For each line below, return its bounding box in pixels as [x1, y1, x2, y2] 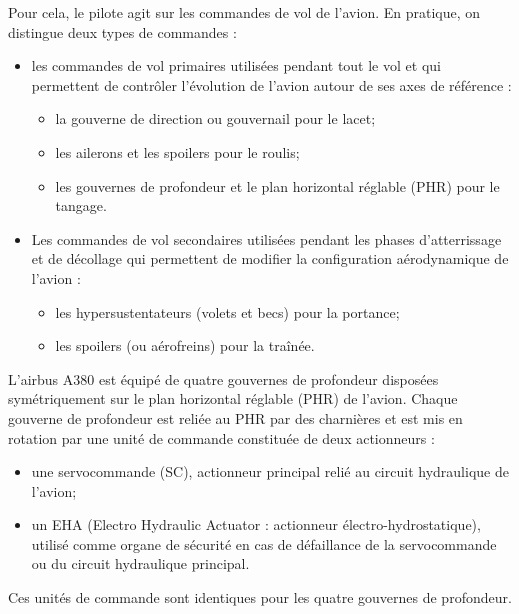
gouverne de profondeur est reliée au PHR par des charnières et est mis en [8, 407, 463, 428]
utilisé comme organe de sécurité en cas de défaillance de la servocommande [31, 533, 497, 554]
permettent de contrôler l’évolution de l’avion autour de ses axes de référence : [31, 74, 512, 95]
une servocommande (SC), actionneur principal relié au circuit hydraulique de [31, 461, 509, 482]
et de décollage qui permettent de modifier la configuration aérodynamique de [31, 248, 509, 269]
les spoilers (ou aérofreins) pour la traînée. [55, 335, 315, 356]
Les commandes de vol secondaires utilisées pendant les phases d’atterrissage [31, 228, 502, 249]
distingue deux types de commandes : [8, 21, 237, 42]
